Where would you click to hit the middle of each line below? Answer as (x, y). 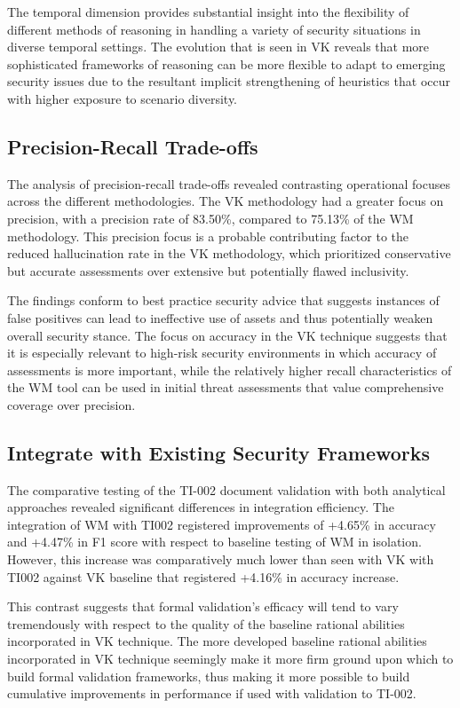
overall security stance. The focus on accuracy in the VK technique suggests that (227, 335)
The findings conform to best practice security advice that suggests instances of (223, 300)
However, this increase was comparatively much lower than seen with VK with (221, 559)
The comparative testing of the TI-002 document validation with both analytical (226, 489)
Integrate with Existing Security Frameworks (219, 452)
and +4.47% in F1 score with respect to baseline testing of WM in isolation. (214, 542)
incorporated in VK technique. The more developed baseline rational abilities (217, 641)
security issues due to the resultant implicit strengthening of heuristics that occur (229, 81)
